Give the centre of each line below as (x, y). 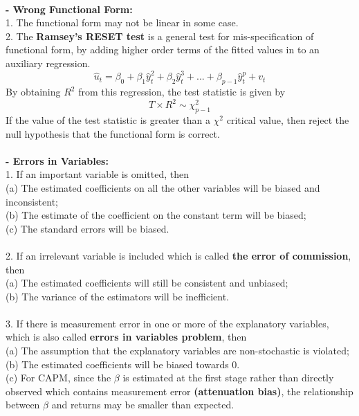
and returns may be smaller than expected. (143, 405)
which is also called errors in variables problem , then (126, 337)
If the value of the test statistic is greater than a (108, 119)
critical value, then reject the (288, 119)
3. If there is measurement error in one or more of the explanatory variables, (167, 323)
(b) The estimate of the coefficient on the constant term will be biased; (156, 215)
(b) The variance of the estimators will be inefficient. (117, 296)
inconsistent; (32, 201)
